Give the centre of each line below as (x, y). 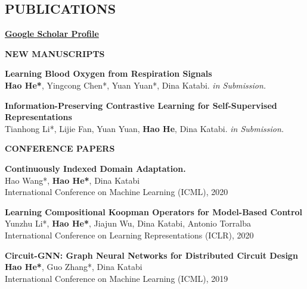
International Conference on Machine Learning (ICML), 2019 (117, 278)
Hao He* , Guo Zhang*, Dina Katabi (74, 267)
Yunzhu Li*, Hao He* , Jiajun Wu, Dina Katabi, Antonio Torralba (128, 223)
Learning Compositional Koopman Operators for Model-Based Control (154, 211)
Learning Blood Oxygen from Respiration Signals (108, 73)
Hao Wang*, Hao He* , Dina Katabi (72, 180)
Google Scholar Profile (52, 34)
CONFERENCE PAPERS (60, 148)
